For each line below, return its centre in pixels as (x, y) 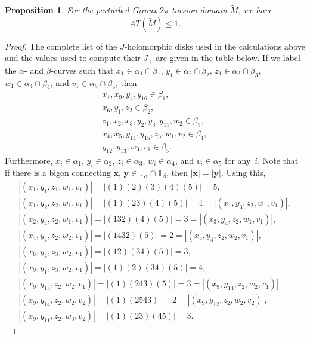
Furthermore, (29, 160)
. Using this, (243, 172)
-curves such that (82, 70)
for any (238, 160)
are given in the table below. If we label (228, 58)
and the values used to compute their (73, 58)
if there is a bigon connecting (58, 172)
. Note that (278, 160)
